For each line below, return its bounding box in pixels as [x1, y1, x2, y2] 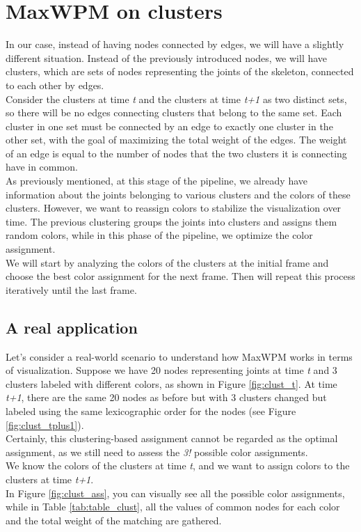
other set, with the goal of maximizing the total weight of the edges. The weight [6, 132, 347, 147]
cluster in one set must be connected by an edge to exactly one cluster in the [6, 118, 333, 133]
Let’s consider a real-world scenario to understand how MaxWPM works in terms [6, 349, 353, 363]
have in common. [6, 159, 78, 174]
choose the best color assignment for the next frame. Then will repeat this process [6, 269, 355, 283]
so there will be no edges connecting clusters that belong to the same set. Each [6, 105, 342, 120]
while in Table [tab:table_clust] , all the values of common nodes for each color [6, 499, 340, 514]
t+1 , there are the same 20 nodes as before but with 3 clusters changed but [6, 390, 327, 405]
